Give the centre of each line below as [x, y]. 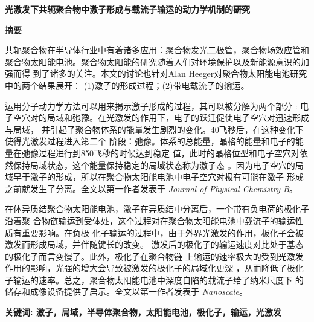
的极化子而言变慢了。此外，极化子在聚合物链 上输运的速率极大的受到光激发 [154, 256]
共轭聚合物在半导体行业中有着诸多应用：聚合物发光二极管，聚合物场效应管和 [157, 50]
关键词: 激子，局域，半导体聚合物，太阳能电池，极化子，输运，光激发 [143, 312]
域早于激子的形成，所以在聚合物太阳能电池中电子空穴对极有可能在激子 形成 [154, 177]
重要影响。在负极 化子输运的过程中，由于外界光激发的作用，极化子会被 [162, 232]
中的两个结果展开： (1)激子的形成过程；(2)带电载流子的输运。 [127, 85]
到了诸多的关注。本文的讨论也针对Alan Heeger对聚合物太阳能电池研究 [170, 73]
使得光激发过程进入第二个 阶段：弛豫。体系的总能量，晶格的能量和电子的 [150, 141]
